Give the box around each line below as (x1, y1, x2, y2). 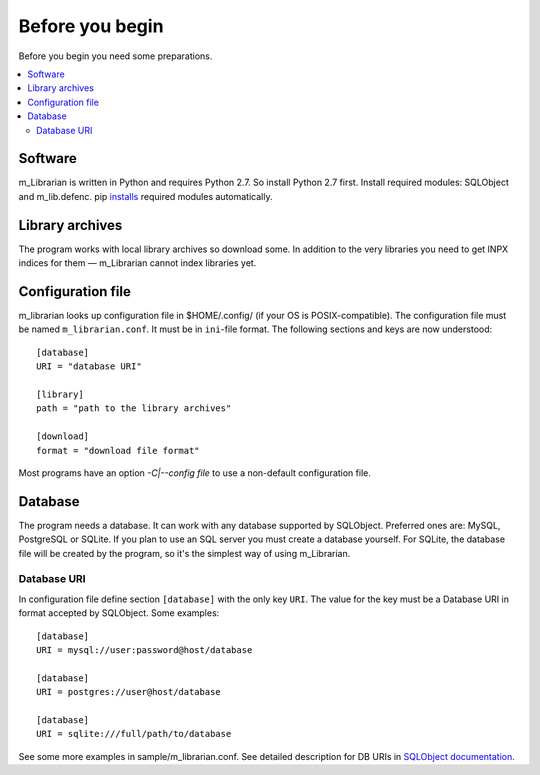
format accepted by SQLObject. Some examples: (18, 607, 220, 619)
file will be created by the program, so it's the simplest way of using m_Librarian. (18, 547, 351, 559)
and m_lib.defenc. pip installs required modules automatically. (18, 190, 273, 202)
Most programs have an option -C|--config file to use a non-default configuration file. (18, 466, 372, 479)
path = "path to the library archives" (36, 403, 232, 414)
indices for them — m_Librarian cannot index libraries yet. (18, 257, 257, 269)
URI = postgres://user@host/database (36, 686, 222, 698)
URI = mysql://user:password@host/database (36, 644, 253, 655)
